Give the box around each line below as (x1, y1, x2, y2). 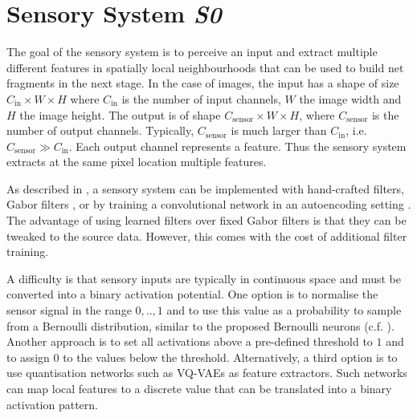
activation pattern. (6, 396, 99, 412)
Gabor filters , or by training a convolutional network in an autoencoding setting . (6, 196, 411, 213)
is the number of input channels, (121, 90, 281, 107)
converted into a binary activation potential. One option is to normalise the (6, 286, 378, 302)
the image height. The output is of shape (19, 106, 221, 123)
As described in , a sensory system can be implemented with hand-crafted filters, (6, 180, 404, 197)
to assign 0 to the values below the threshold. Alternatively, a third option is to (6, 348, 398, 365)
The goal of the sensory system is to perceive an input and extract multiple (6, 43, 378, 60)
